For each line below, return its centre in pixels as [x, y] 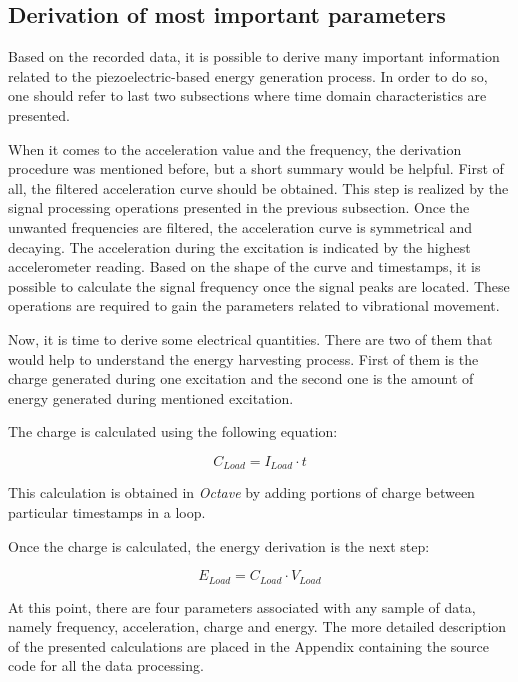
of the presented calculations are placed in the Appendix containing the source [249, 645]
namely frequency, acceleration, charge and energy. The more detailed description [257, 626]
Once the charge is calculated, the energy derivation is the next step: [219, 545]
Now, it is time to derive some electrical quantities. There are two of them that [250, 338]
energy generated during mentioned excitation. [151, 397]
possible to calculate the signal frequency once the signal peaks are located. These [259, 285]
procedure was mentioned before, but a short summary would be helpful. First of [256, 168]
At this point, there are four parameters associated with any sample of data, [242, 606]
